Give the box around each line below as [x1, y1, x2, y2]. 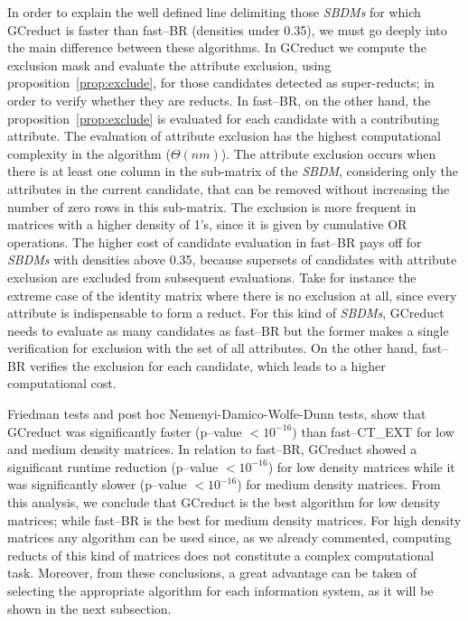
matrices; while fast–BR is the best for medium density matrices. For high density [7, 510, 462, 529]
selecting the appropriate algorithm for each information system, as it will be [7, 581, 434, 599]
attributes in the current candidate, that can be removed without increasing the [7, 179, 450, 198]
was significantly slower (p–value [7, 475, 187, 494]
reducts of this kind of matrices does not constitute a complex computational [7, 545, 435, 564]
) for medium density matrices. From [237, 475, 441, 494]
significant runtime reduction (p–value [7, 457, 219, 476]
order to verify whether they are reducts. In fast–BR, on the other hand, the [7, 90, 431, 109]
